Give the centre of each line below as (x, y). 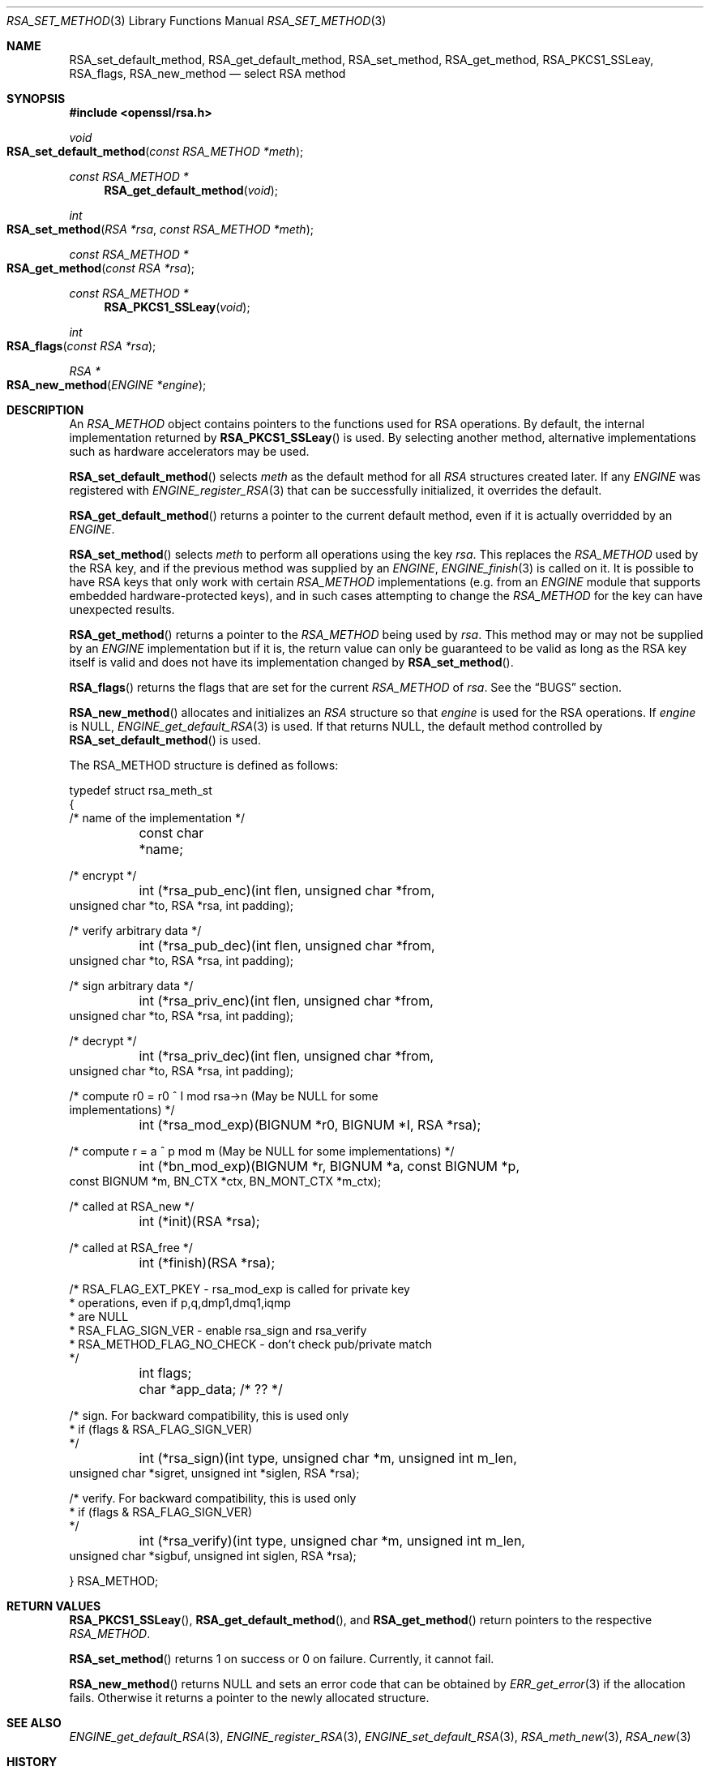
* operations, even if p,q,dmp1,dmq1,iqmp (180, 1303)
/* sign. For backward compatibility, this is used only (209, 1415)
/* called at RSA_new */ (132, 1206)
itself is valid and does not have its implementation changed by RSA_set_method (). (291, 662)
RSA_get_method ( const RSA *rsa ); (101, 268)
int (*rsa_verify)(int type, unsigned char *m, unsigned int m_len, (332, 1541)
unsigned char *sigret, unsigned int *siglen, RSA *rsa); (214, 1473)
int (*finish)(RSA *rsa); (207, 1263)
